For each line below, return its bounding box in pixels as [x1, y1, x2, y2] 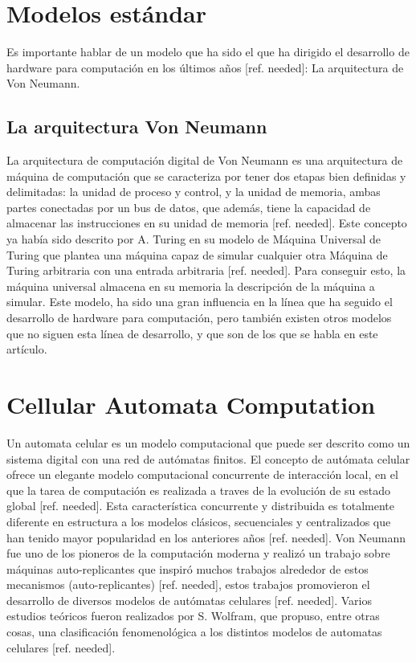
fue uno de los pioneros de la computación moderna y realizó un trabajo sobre [6, 545, 390, 562]
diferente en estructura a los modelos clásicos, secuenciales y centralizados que [6, 513, 391, 529]
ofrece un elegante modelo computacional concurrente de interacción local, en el [6, 466, 398, 483]
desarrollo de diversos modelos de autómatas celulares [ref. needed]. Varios [6, 591, 372, 608]
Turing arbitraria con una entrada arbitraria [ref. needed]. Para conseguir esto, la [6, 262, 406, 279]
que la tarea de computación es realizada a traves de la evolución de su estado [6, 481, 390, 498]
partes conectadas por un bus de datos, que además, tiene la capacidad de [6, 198, 371, 215]
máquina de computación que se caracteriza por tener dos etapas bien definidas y [6, 167, 406, 184]
